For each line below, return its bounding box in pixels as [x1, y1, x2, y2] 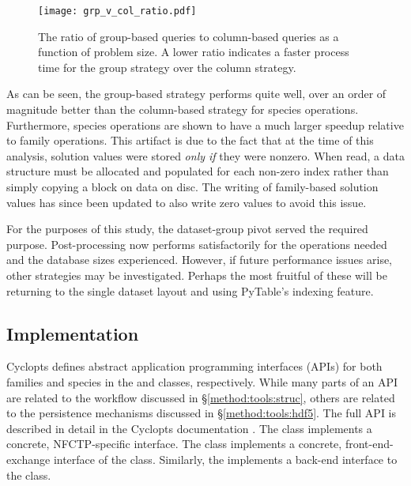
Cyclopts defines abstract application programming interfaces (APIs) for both [6, 358, 383, 375]
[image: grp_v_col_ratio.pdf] [38, 6, 197, 17]
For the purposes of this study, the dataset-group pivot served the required [6, 220, 368, 237]
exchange [6, 450, 51, 467]
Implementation [6, 321, 139, 345]
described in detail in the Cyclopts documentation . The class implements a [6, 420, 372, 436]
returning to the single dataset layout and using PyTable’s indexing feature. [6, 282, 374, 299]
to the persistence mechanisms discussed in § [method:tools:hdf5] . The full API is [6, 405, 397, 421]
